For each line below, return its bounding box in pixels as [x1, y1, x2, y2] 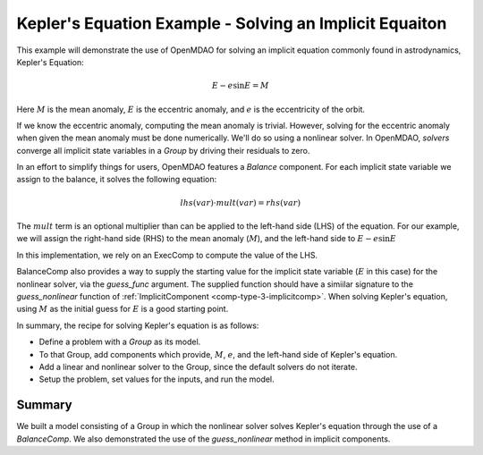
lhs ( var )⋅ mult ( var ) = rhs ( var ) [180, 198, 301, 207]
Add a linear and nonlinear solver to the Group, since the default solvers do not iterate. [38, 361, 358, 372]
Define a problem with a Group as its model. [38, 336, 201, 348]
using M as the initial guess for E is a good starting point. [16, 304, 229, 315]
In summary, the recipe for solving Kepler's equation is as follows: [16, 320, 259, 331]
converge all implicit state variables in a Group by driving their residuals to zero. [16, 145, 310, 156]
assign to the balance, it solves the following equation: [16, 174, 217, 185]
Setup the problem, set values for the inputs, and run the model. [38, 374, 275, 384]
